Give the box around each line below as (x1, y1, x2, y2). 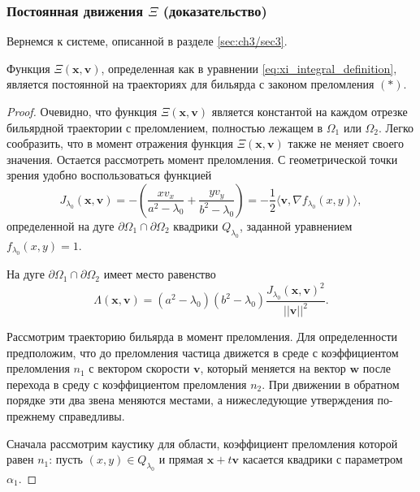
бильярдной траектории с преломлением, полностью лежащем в (6, 119, 323, 136)
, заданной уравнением (239, 217, 353, 234)
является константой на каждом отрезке (211, 103, 408, 119)
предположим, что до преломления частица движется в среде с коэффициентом (6, 343, 399, 360)
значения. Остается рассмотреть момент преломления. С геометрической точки (6, 150, 398, 167)
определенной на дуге (6, 217, 115, 234)
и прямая (158, 451, 204, 468)
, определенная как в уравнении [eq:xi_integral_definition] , (101, 59, 397, 76)
